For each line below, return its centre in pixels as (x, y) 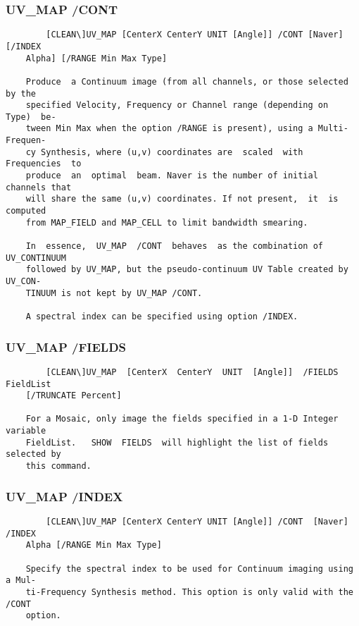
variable (26, 431)
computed (26, 211)
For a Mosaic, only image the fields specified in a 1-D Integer (182, 419)
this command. (58, 466)
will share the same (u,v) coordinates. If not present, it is (182, 199)
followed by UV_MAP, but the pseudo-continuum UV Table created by (187, 270)
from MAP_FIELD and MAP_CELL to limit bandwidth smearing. (167, 222)
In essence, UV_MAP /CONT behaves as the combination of (175, 246)
